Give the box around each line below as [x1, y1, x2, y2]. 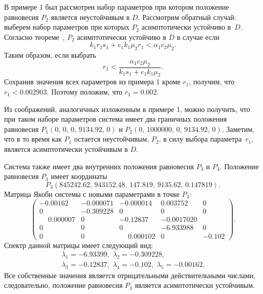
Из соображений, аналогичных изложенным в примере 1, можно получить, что [4, 103, 250, 114]
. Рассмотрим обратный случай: [138, 11, 236, 22]
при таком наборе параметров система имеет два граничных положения [4, 114, 227, 124]
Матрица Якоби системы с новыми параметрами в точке [4, 188, 180, 199]
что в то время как [4, 133, 62, 144]
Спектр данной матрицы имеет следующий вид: [4, 239, 153, 250]
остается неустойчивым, [74, 133, 149, 144]
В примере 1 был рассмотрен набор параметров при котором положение [4, 2, 229, 12]
